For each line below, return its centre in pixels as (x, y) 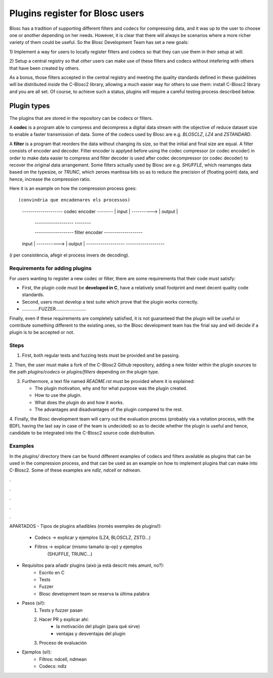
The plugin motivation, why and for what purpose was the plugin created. (111, 388)
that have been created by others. (45, 68)
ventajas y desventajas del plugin (91, 633)
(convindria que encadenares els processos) (75, 200)
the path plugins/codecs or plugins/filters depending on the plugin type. (84, 372)
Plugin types (30, 106)
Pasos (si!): (34, 603)
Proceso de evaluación (63, 643)
